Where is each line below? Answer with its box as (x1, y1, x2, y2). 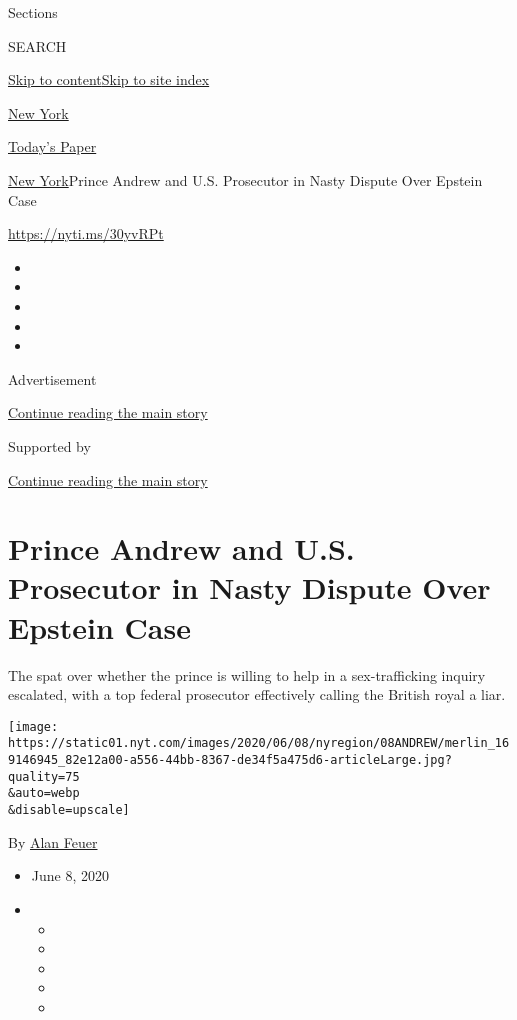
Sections (8, 2, 58, 22)
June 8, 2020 (31, 865, 109, 886)
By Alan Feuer (8, 831, 98, 852)
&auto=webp (8, 786, 80, 801)
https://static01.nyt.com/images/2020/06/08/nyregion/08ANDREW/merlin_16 (8, 736, 510, 751)
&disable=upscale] (8, 803, 130, 818)
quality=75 (8, 769, 80, 784)
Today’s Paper (8, 136, 97, 157)
